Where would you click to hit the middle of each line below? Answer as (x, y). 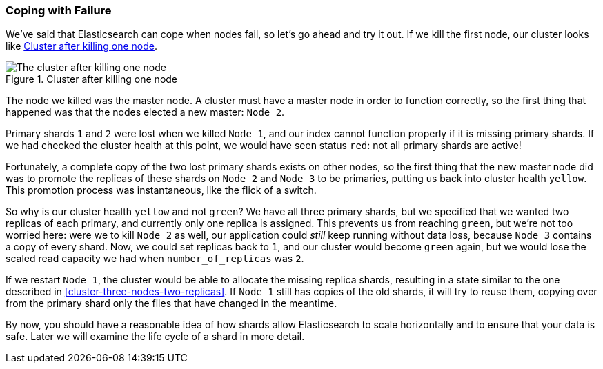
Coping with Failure (59, 10)
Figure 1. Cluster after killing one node (92, 79)
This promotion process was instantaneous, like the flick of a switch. (161, 190)
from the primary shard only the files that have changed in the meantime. (171, 303)
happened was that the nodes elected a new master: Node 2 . (145, 112)
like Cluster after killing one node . (81, 46)
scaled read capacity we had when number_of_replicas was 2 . (155, 259)
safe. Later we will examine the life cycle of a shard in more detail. (155, 337)
